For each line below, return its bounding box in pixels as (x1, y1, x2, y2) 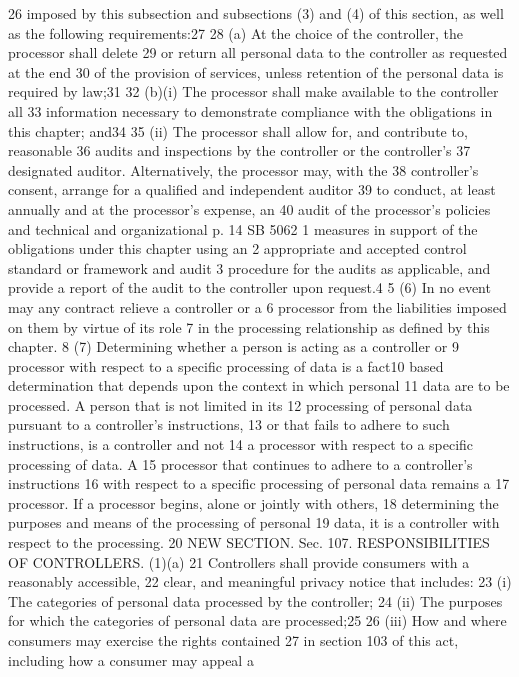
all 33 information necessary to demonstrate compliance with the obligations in (8, 100, 493, 121)
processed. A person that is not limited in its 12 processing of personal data (8, 394, 473, 415)
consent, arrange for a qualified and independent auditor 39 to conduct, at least (8, 179, 496, 200)
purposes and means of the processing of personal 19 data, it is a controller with (8, 512, 500, 533)
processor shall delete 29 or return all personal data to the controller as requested (8, 42, 508, 63)
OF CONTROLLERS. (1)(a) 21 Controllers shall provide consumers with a (8, 551, 470, 572)
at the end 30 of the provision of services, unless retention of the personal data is (8, 61, 504, 82)
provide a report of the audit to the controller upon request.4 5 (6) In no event (8, 277, 491, 298)
